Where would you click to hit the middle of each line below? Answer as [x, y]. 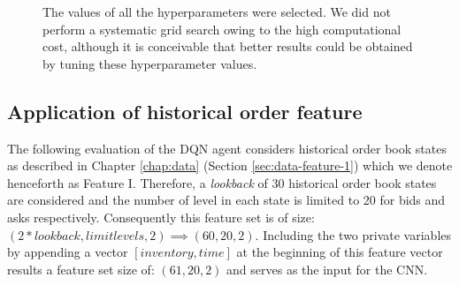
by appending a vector [68, 252]
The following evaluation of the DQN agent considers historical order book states [227, 148]
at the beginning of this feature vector [340, 252]
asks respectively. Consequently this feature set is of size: [161, 217]
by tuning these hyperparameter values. [150, 63]
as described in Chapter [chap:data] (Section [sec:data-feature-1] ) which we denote [230, 165]
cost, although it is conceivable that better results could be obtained [228, 46]
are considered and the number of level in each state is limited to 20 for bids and [226, 200]
